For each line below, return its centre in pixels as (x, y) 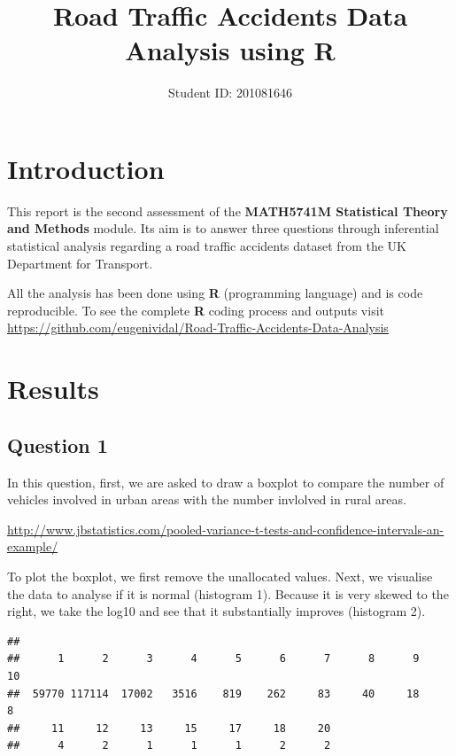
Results (53, 389)
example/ (33, 546)
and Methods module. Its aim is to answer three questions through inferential (223, 228)
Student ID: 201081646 (230, 93)
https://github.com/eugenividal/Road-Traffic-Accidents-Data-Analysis (198, 327)
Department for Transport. (80, 263)
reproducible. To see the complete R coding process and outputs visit (196, 310)
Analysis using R (230, 50)
